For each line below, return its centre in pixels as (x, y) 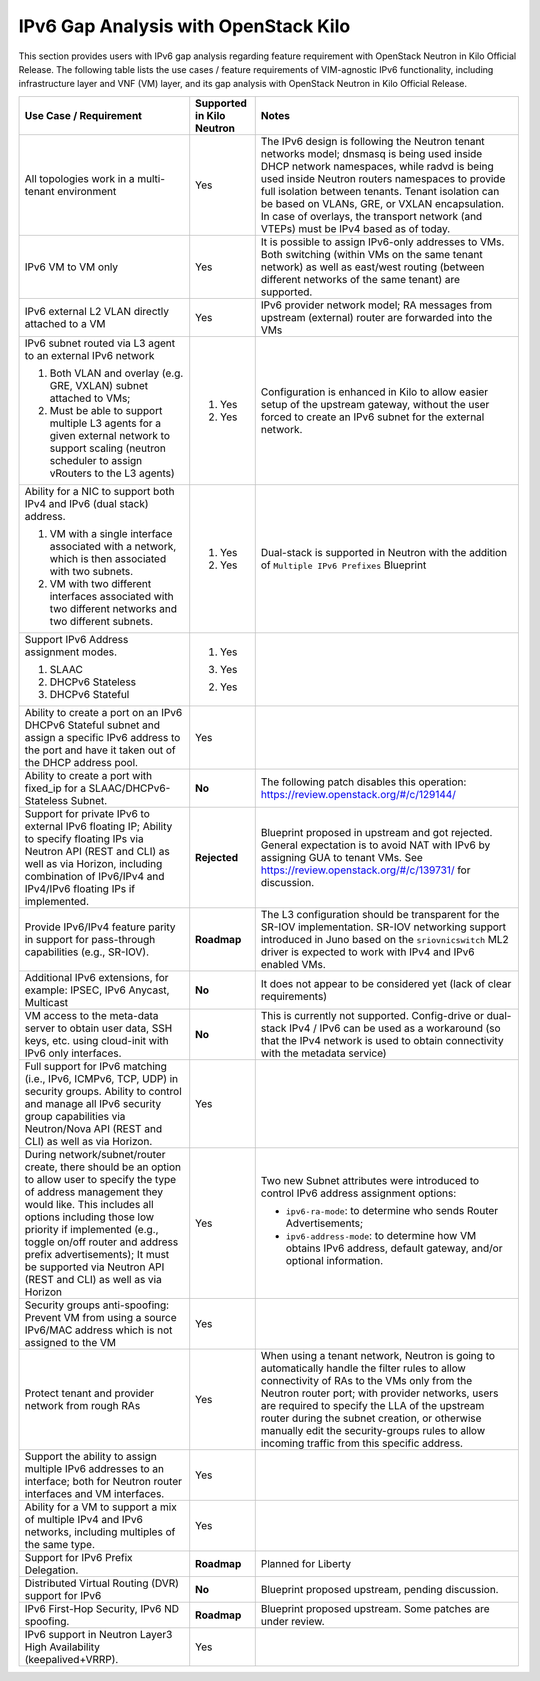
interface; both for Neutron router (103, 1481)
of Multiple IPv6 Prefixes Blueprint (343, 565)
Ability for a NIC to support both (99, 491)
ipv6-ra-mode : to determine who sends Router (392, 1210)
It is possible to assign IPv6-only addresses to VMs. (382, 242)
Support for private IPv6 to (87, 813)
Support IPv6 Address (76, 639)
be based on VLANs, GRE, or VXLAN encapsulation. (382, 203)
